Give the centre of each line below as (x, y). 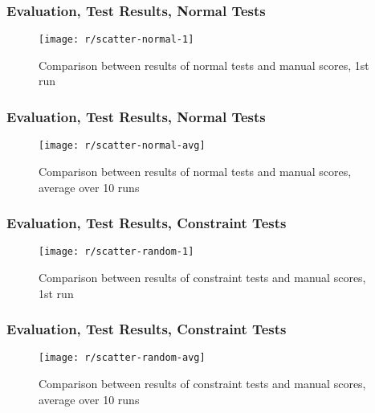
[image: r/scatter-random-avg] (122, 358)
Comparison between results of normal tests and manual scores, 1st (204, 65)
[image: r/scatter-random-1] (116, 252)
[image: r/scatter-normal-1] (116, 40)
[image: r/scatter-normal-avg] (122, 146)
